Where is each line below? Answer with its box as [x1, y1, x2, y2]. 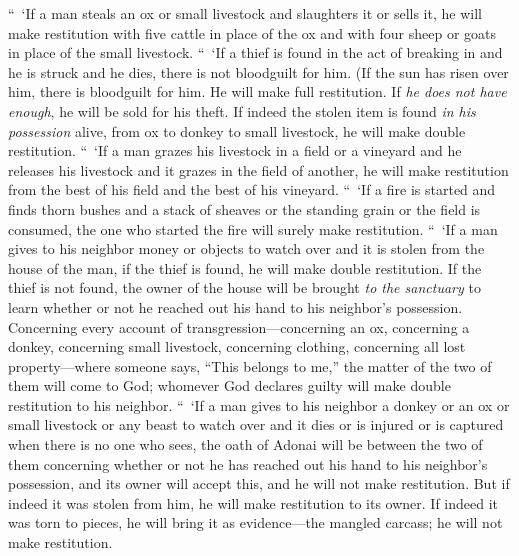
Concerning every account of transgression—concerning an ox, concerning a [8, 316, 470, 337]
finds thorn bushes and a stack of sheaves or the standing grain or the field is [8, 198, 481, 219]
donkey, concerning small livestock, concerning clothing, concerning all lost [8, 336, 466, 357]
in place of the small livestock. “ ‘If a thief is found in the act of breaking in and [8, 42, 503, 63]
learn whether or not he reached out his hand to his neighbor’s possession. [8, 296, 463, 317]
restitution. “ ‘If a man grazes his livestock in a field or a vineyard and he [8, 140, 462, 161]
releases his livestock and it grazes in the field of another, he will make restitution [8, 159, 509, 180]
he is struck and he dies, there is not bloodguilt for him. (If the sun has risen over [8, 61, 509, 82]
